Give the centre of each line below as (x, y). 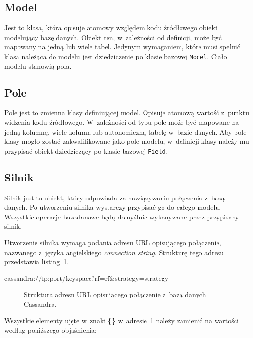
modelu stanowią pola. (38, 66)
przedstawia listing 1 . (37, 262)
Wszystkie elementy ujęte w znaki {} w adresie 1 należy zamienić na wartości (122, 320)
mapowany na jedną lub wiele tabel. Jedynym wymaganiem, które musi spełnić (122, 47)
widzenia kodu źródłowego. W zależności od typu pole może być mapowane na (122, 122)
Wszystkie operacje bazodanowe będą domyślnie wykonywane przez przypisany (122, 216)
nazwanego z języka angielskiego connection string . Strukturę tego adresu (114, 252)
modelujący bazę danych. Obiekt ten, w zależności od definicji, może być (113, 37)
